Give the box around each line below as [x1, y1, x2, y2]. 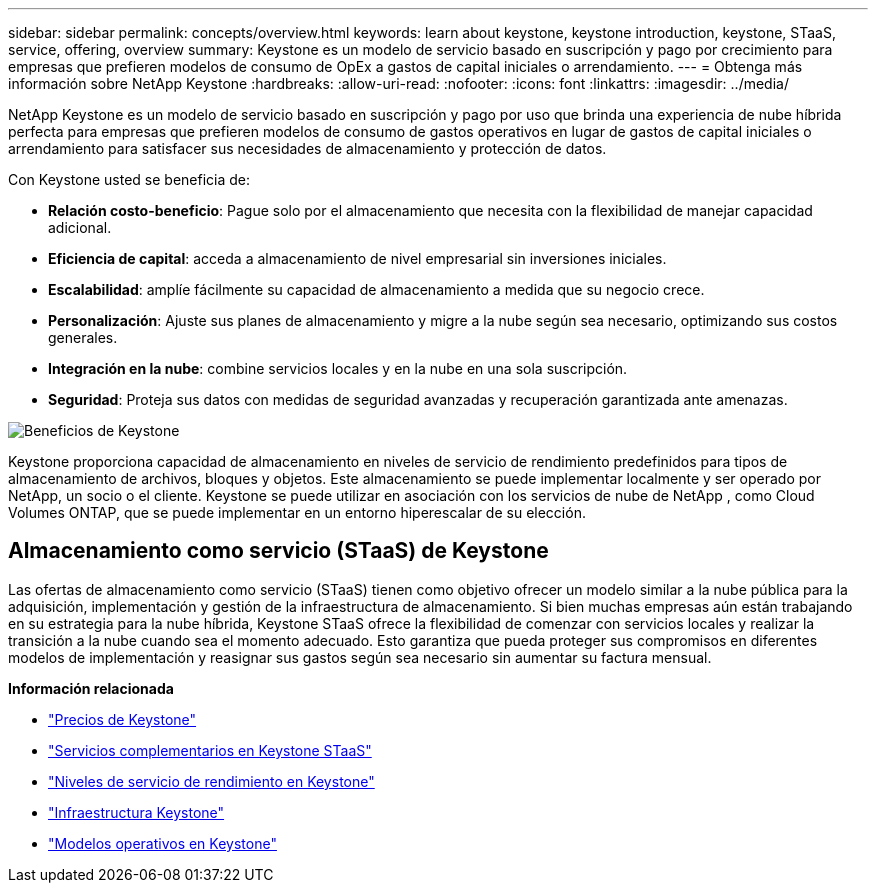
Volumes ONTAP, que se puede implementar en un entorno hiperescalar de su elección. [8, 504, 586, 521]
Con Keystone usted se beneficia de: [8, 171, 251, 188]
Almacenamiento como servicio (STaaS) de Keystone [8, 538, 549, 564]
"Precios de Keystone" [48, 710, 197, 728]
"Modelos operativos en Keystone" [48, 834, 277, 852]
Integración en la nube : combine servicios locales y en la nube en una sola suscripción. [48, 360, 628, 377]
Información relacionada [8, 679, 174, 697]
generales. [48, 329, 118, 346]
